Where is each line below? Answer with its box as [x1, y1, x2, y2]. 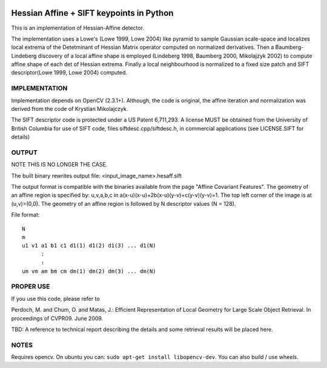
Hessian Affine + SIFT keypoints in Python [11, 8, 174, 18]
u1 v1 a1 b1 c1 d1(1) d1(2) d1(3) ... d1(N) [22, 242, 157, 249]
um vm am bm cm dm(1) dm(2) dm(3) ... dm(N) [22, 268, 157, 275]
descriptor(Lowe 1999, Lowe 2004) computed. [11, 69, 127, 76]
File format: [11, 211, 40, 218]
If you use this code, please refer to [11, 295, 100, 302]
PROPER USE [11, 282, 50, 291]
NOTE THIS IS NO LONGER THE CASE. [11, 161, 108, 168]
